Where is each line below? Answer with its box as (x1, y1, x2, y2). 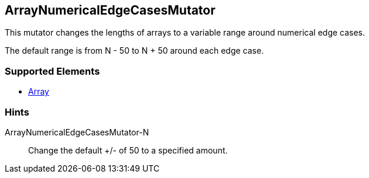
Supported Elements (5, 65, 100, 77)
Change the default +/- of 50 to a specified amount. (28, 145, 228, 155)
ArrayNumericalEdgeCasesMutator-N (5, 127, 149, 137)
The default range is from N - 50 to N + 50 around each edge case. (5, 46, 264, 56)
